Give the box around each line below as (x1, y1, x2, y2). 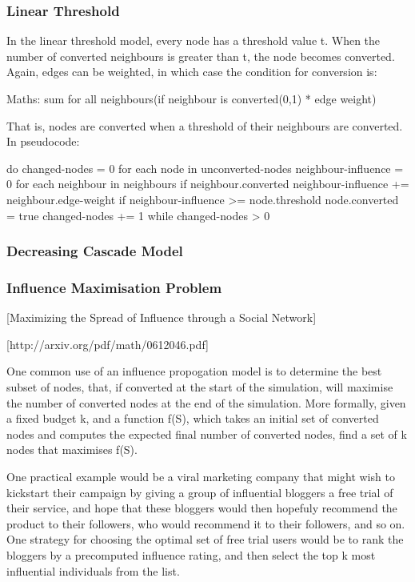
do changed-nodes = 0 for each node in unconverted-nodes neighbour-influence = (6, 159, 404, 176)
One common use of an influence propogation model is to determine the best (6, 363, 382, 379)
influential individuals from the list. (6, 562, 180, 579)
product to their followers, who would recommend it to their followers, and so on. (6, 515, 405, 532)
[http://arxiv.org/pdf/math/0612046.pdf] (6, 335, 209, 352)
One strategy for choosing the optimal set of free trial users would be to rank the (6, 531, 404, 548)
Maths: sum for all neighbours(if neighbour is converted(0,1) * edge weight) (6, 90, 377, 106)
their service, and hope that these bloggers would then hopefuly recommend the (6, 500, 397, 516)
